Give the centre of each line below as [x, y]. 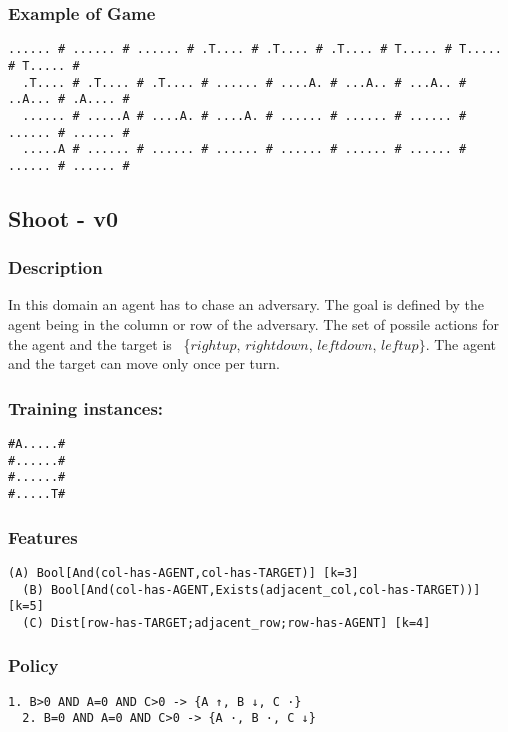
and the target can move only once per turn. [144, 363]
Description [55, 267]
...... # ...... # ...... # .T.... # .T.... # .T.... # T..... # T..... [255, 49]
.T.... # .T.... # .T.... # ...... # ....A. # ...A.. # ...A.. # [244, 82]
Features [43, 536]
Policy [33, 665]
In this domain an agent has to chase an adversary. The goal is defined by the [246, 304]
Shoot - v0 [63, 217]
